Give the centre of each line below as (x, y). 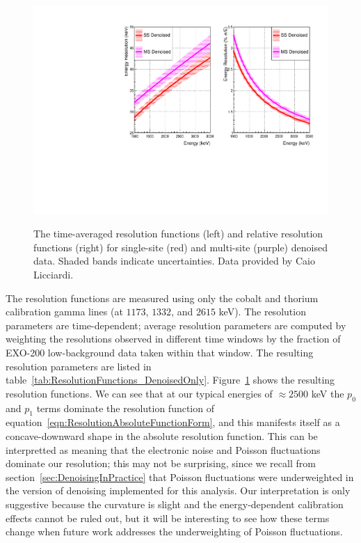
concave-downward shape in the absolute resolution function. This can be (162, 435)
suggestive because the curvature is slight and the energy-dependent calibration (175, 504)
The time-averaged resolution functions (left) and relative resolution (178, 234)
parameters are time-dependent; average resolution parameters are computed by (176, 325)
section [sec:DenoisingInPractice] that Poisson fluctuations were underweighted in (180, 477)
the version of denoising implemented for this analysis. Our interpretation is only (178, 490)
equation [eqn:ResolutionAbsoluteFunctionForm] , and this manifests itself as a (173, 422)
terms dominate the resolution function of (125, 408)
